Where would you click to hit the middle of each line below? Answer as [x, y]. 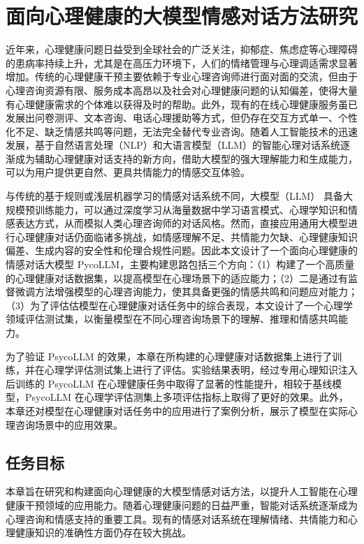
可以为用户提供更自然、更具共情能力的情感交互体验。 [128, 172]
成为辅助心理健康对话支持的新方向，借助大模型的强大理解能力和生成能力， [186, 158]
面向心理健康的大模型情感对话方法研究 [182, 16]
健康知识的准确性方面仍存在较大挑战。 [103, 532]
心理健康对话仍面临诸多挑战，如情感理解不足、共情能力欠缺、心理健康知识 [186, 236]
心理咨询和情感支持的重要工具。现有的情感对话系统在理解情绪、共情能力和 [177, 519]
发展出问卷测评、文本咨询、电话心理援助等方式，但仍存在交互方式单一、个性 [182, 118]
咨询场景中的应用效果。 [69, 424]
